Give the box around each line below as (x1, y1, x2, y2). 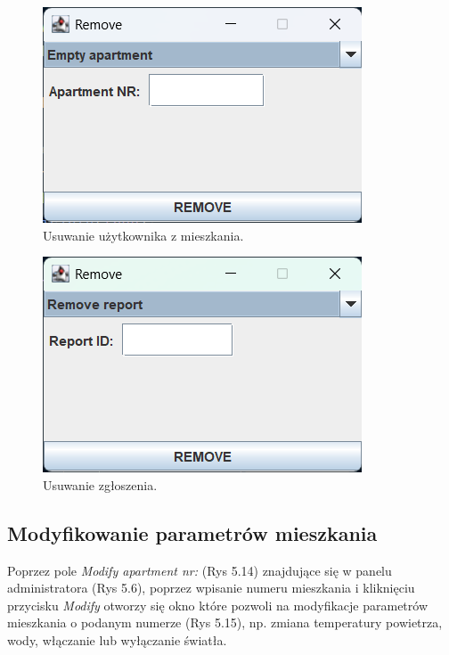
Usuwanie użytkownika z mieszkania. (43, 225, 244, 244)
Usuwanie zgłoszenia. (43, 475, 158, 494)
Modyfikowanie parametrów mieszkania (7, 519, 378, 546)
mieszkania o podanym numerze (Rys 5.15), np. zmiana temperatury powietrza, (7, 613, 443, 632)
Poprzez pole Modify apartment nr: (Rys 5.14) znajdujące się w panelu (7, 561, 392, 579)
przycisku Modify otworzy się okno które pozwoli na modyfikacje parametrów (7, 595, 429, 614)
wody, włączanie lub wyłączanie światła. (7, 630, 227, 649)
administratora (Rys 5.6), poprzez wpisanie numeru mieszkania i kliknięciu (7, 578, 415, 597)
